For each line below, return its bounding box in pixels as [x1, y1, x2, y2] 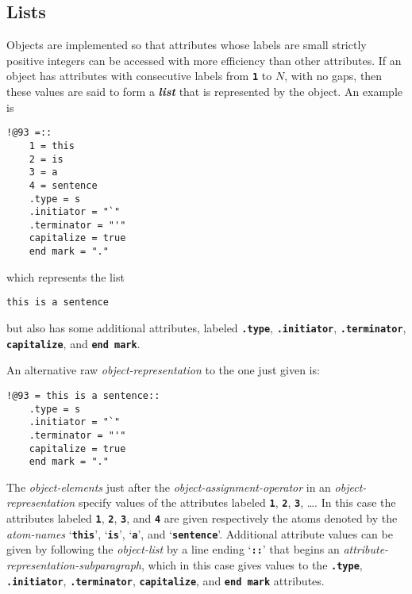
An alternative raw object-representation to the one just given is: [6, 362, 320, 378]
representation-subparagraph [6, 557, 141, 573]
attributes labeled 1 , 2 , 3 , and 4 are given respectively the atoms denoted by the [6, 510, 398, 527]
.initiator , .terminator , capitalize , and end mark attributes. [6, 572, 325, 588]
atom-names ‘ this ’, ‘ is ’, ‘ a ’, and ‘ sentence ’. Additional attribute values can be [6, 525, 393, 542]
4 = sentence [29, 179, 98, 191]
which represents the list [6, 268, 125, 285]
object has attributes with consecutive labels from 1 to [6, 67, 272, 84]
